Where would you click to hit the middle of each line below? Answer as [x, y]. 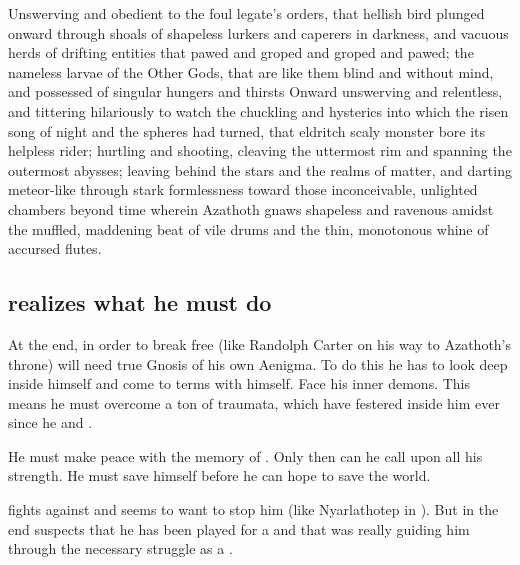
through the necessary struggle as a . [120, 548]
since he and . [50, 422]
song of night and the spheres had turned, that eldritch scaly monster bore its [247, 130]
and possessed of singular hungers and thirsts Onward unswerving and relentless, [255, 91]
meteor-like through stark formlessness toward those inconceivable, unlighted [243, 189]
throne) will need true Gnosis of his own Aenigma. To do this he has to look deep [258, 363]
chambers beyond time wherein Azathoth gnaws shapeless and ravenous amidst [251, 208]
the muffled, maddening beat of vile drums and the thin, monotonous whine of [248, 228]
